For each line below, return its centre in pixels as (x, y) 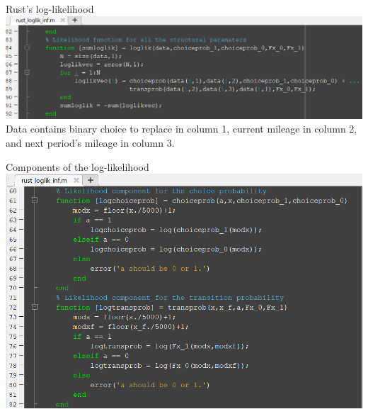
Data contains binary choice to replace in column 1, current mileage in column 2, (182, 129)
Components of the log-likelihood (77, 166)
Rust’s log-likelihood (50, 9)
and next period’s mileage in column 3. (90, 142)
